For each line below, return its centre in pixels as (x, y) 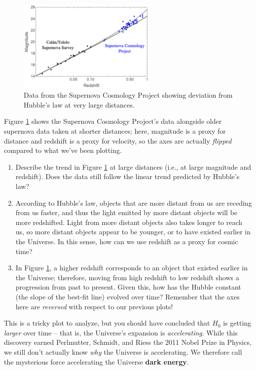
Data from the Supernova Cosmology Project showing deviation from (128, 95)
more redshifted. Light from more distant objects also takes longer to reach (129, 222)
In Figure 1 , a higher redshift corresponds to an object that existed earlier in (131, 268)
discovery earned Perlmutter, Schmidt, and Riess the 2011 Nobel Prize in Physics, (128, 342)
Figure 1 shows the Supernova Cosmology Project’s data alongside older (113, 121)
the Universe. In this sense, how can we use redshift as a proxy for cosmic (127, 241)
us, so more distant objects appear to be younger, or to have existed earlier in (133, 232)
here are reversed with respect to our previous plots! (94, 306)
